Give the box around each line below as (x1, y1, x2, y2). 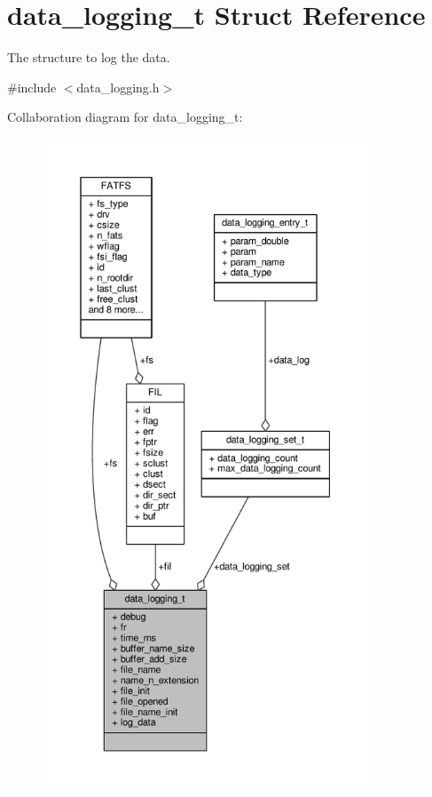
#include (7, 77, 57, 96)
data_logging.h (76, 77, 160, 96)
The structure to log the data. (7, 48, 170, 67)
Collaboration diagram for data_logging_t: (7, 108, 243, 126)
